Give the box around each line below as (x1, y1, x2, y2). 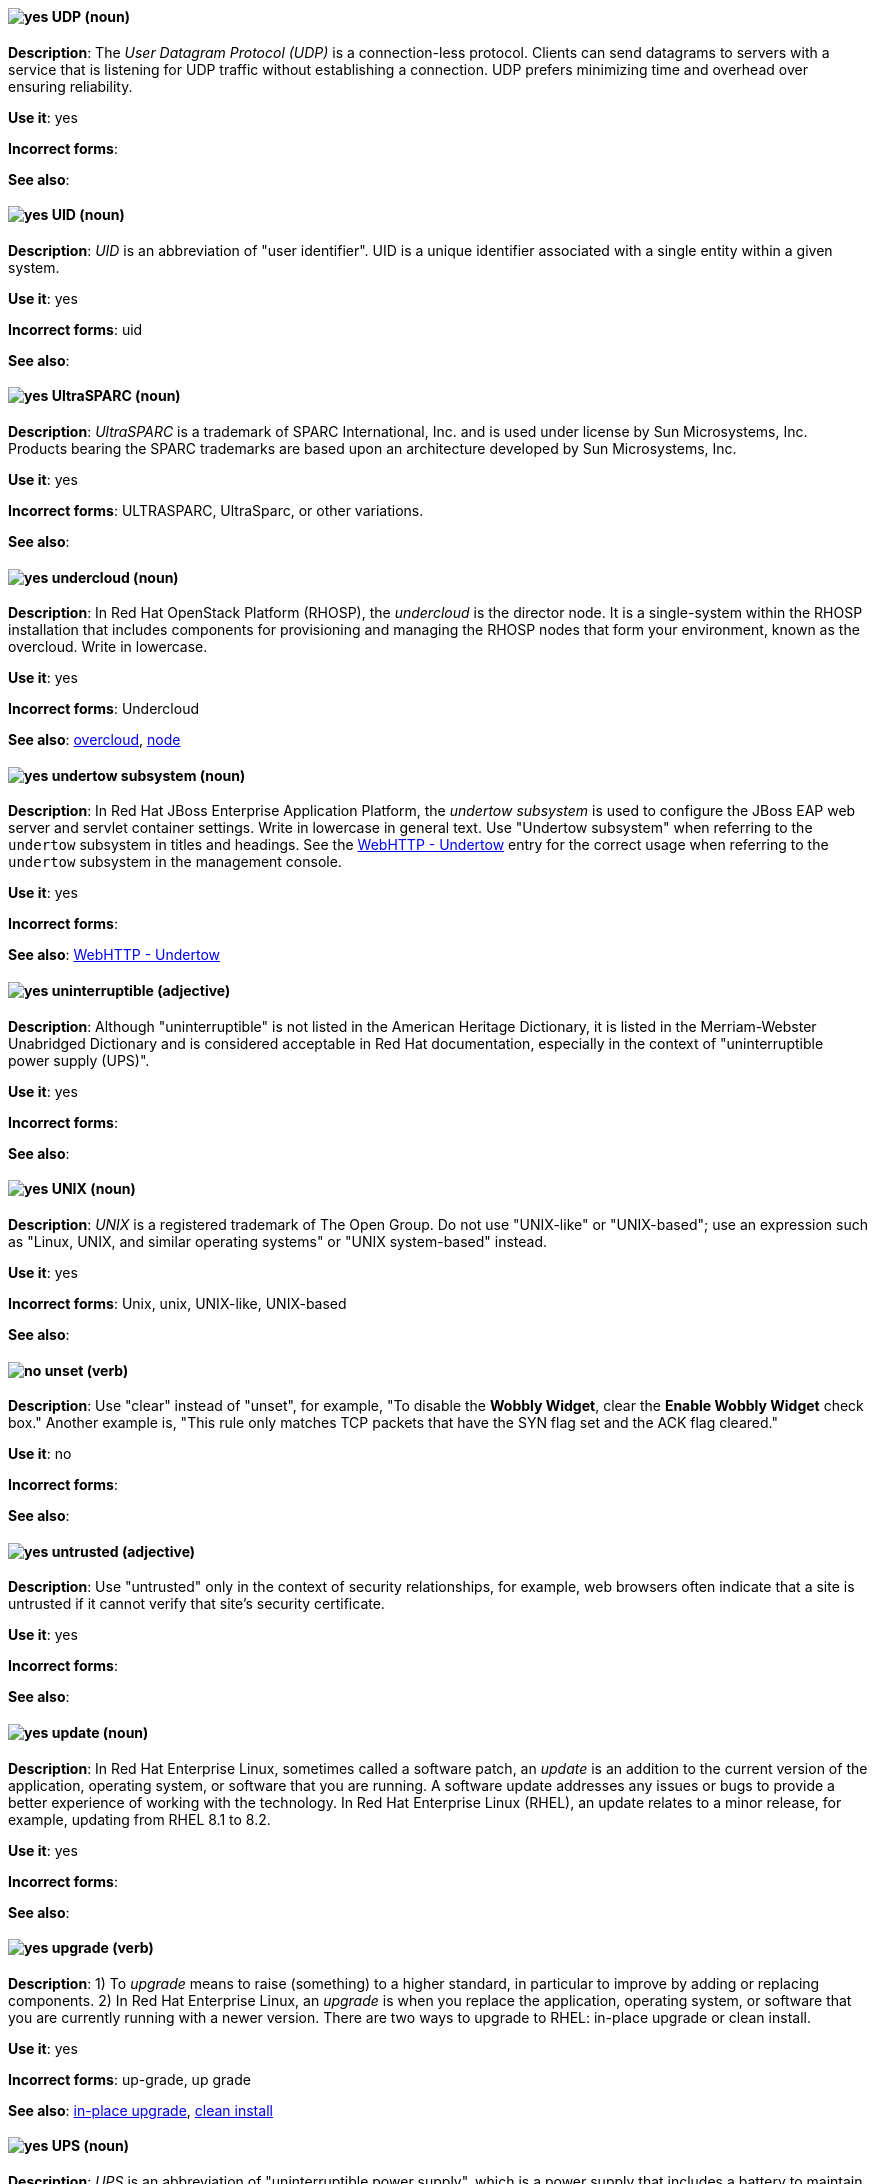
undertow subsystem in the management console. (8, 853, 342, 871)
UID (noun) (51, 206, 125, 224)
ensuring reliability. (8, 77, 133, 95)
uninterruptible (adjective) (51, 982, 231, 1000)
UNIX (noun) (51, 1180, 136, 1198)
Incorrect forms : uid (8, 320, 143, 338)
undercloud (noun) (51, 568, 179, 586)
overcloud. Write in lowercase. (8, 638, 208, 656)
